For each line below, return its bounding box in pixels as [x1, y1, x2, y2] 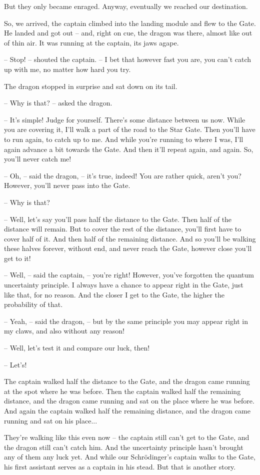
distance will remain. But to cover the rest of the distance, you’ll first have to [4, 223, 241, 234]
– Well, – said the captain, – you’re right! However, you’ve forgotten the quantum [4, 269, 254, 280]
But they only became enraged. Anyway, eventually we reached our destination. [4, 1, 248, 11]
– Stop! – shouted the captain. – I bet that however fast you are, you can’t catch [4, 54, 251, 64]
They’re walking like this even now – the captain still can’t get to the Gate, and [4, 432, 249, 442]
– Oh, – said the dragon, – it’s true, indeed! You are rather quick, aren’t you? [4, 170, 241, 180]
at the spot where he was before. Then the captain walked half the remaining [4, 385, 241, 396]
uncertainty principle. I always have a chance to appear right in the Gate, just [4, 279, 243, 290]
